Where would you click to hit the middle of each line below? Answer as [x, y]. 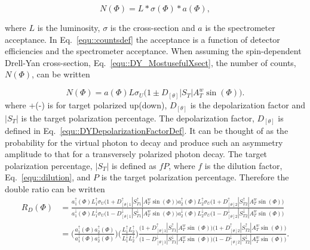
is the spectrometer [240, 27]
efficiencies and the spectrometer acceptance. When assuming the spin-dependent [153, 51]
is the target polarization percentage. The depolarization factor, [138, 118]
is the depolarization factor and [248, 104]
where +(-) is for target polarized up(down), [86, 104]
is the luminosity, [69, 27]
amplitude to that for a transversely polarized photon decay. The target [136, 154]
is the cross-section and [153, 27]
